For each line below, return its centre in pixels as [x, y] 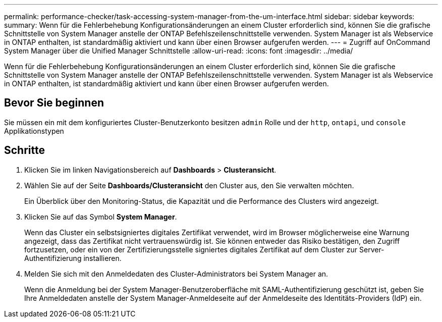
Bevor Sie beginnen [54, 103]
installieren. [102, 258]
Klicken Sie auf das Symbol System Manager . [101, 217]
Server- [372, 249]
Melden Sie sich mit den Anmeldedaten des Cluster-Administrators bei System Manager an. [176, 274]
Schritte [24, 150]
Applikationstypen [34, 131]
